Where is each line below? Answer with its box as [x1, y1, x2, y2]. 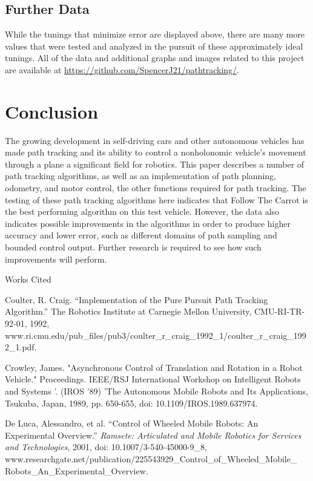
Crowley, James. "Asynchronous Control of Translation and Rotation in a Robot [5, 361, 303, 373]
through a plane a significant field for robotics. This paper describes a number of [5, 157, 305, 170]
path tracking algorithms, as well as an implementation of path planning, [5, 169, 276, 182]
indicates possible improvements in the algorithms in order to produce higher [5, 217, 291, 229]
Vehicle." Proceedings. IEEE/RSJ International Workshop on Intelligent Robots [5, 373, 301, 385]
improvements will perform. [5, 252, 107, 265]
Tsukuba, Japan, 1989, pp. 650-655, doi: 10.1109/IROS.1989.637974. [5, 396, 258, 409]
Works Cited [5, 273, 51, 286]
